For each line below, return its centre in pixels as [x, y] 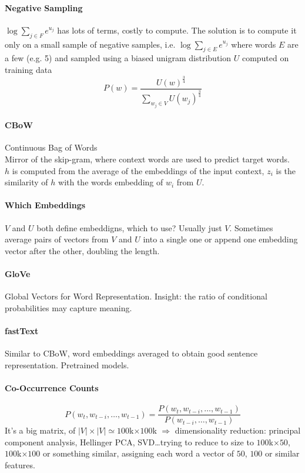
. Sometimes [251, 227]
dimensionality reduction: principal [238, 430]
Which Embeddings [45, 205]
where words [254, 44]
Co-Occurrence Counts [52, 387]
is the [286, 170]
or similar [282, 453]
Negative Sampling [44, 7]
